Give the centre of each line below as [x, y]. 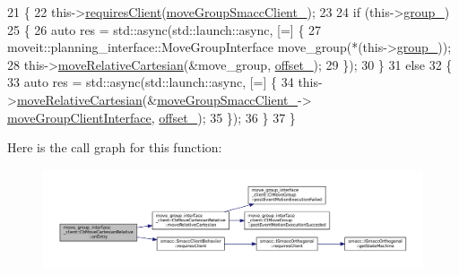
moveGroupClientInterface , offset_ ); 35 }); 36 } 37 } [152, 117]
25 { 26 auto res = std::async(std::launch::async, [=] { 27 [165, 29]
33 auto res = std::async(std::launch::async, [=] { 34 [151, 82]
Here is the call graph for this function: [115, 147]
